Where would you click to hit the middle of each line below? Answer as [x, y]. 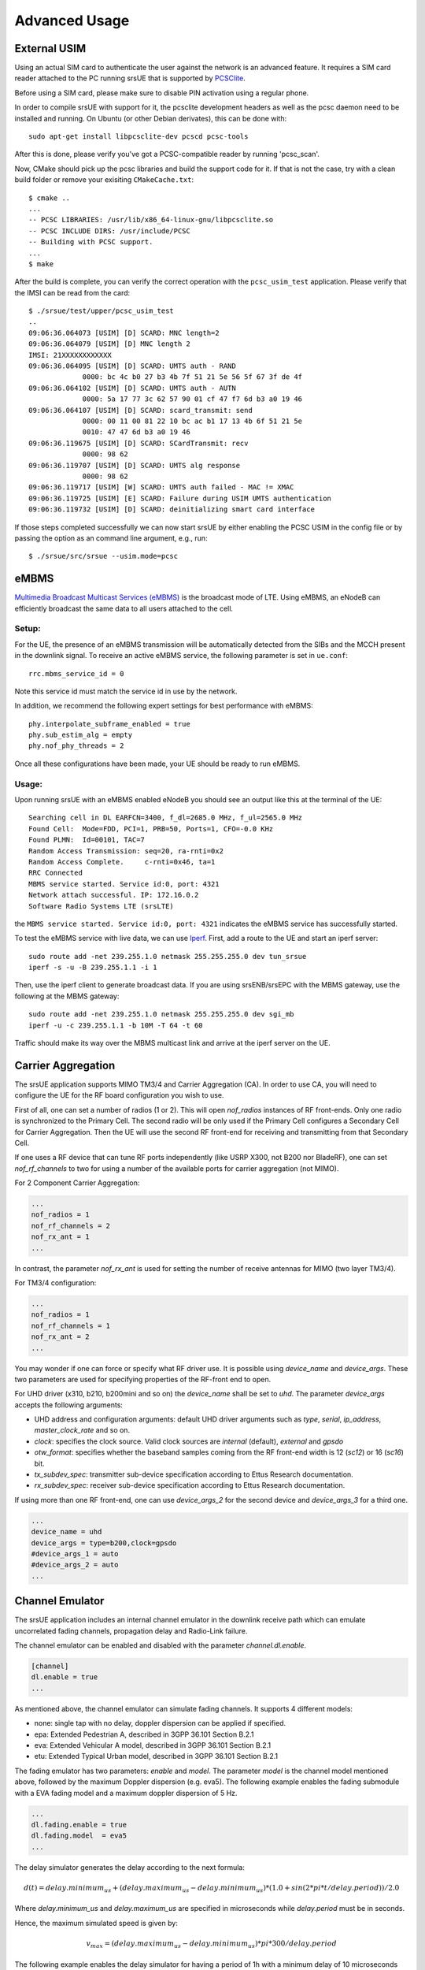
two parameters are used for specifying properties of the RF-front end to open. [143, 1379]
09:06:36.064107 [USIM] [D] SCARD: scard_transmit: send [141, 410]
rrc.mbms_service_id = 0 [76, 673]
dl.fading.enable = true [79, 1825]
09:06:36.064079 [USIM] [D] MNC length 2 [109, 344]
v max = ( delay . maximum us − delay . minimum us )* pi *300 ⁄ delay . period [212, 1944]
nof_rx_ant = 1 [60, 1237]
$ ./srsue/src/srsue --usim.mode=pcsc [103, 556]
